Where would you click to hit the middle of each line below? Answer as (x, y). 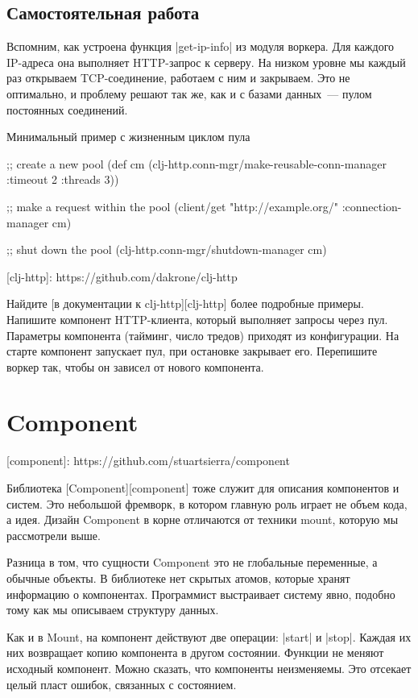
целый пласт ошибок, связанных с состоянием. (122, 684)
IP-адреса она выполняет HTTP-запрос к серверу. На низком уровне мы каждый (206, 62)
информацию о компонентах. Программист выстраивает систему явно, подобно (201, 594)
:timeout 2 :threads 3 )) (63, 179)
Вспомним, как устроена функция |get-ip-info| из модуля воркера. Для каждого (201, 46)
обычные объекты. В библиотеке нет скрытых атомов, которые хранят (178, 578)
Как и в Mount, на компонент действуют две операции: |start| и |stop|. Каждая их (209, 636)
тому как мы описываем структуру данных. (113, 610)
